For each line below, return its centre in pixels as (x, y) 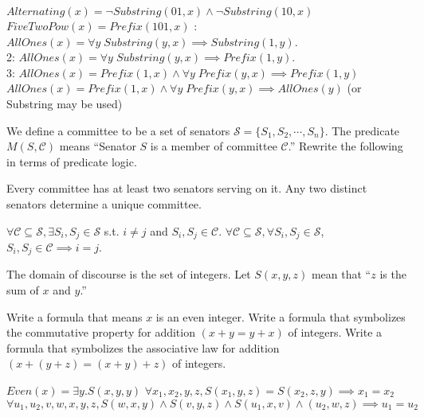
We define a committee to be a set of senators (118, 130)
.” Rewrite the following (345, 146)
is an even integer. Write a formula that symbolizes (281, 316)
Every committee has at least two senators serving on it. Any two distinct (187, 188)
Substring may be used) (65, 103)
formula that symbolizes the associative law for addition (143, 347)
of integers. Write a (335, 332)
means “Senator (98, 146)
